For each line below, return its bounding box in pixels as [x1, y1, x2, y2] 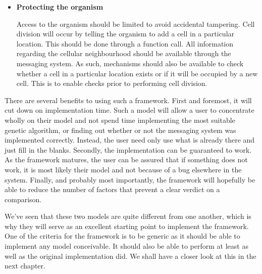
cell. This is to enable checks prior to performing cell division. [16, 78, 207, 88]
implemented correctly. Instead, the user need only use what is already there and [5, 134, 255, 145]
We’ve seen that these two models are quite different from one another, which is [5, 211, 251, 221]
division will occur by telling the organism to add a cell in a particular [16, 28, 235, 39]
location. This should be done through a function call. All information [16, 38, 234, 49]
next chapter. [5, 260, 45, 271]
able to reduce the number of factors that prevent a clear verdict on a [5, 184, 220, 195]
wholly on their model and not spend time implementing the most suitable [5, 114, 235, 125]
